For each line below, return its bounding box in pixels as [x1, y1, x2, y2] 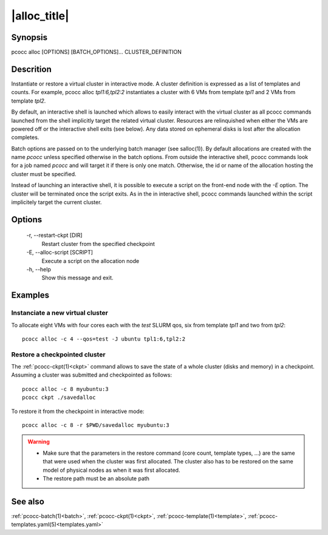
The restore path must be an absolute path [43, 475, 150, 482]
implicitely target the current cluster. [11, 199, 102, 206]
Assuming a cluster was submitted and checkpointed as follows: [11, 371, 173, 379]
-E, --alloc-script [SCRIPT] [26, 249, 94, 256]
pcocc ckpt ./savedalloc [22, 394, 96, 401]
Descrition [11, 64, 52, 74]
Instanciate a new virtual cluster [11, 308, 109, 317]
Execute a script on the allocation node [41, 257, 140, 264]
